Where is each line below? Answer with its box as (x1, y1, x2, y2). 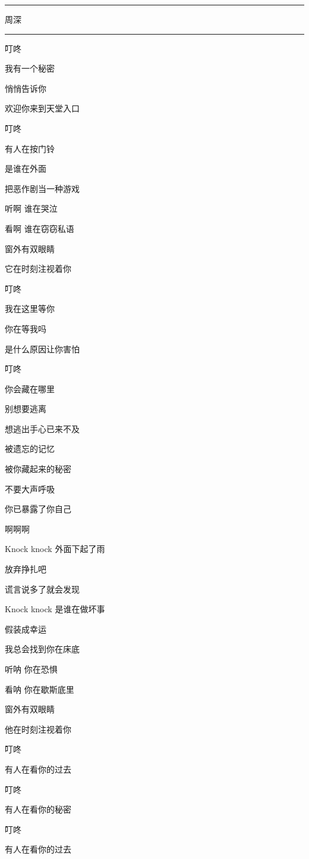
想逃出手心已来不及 (5, 422, 80, 435)
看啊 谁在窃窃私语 (5, 222, 74, 234)
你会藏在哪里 (5, 382, 55, 395)
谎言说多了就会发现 (5, 582, 80, 595)
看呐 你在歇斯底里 (5, 683, 74, 695)
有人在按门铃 (5, 142, 55, 154)
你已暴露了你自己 (5, 503, 71, 515)
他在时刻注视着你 (5, 722, 71, 735)
